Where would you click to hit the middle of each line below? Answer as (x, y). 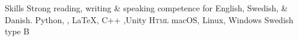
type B (17, 31)
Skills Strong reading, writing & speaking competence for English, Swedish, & (146, 8)
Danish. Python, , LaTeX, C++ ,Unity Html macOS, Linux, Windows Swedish (149, 19)
